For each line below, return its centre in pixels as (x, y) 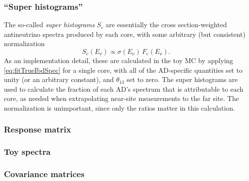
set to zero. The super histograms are (182, 79)
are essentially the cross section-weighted (166, 25)
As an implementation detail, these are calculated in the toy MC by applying (119, 60)
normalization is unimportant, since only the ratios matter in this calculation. (120, 107)
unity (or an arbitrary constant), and (59, 79)
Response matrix (38, 129)
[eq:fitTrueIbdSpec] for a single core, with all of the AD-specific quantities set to (123, 70)
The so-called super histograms (49, 25)
